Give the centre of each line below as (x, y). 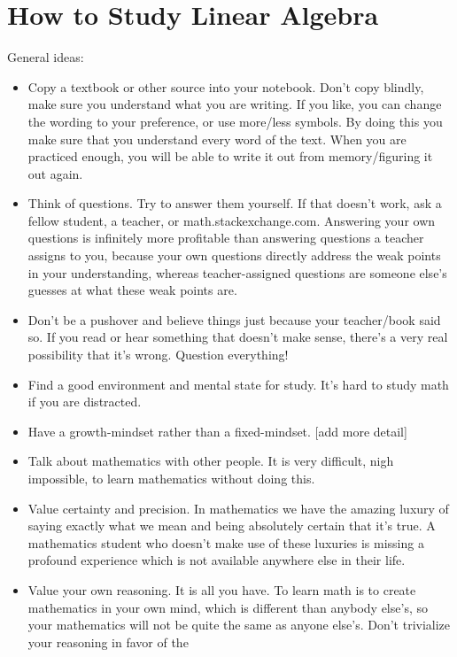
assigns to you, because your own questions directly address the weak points (234, 255)
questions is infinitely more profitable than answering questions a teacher (226, 238)
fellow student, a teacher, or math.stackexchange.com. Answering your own (232, 220)
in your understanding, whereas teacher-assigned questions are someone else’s (237, 272)
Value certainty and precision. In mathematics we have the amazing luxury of (238, 508)
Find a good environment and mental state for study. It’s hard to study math (238, 384)
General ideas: (46, 57)
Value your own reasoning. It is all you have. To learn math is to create (222, 589)
